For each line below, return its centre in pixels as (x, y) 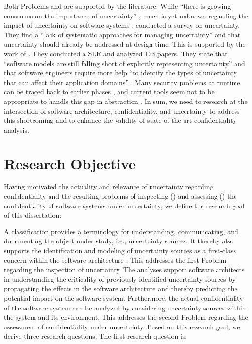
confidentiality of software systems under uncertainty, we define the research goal (124, 205)
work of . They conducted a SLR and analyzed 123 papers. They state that (116, 53)
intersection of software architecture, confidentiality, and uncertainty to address (122, 111)
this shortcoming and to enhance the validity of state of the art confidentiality (120, 120)
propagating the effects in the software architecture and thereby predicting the (121, 288)
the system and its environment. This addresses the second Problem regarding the (126, 317)
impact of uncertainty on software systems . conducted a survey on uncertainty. (122, 25)
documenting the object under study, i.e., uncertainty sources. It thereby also (119, 241)
